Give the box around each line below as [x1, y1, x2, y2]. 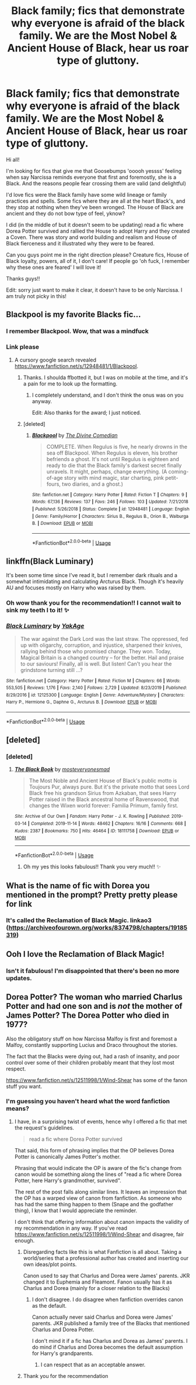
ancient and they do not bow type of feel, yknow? [6, 210, 125, 217]
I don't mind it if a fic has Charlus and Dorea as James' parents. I [32, 1337, 188, 1344]
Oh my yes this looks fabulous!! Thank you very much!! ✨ [23, 863, 162, 871]
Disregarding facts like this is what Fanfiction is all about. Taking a [23, 1248, 182, 1255]
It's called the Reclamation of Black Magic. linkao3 [6, 916, 152, 925]
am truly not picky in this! [6, 292, 67, 299]
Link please [6, 343, 40, 351]
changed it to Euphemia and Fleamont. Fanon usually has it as [23, 1278, 172, 1285]
